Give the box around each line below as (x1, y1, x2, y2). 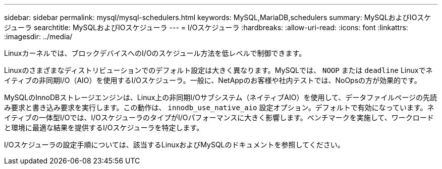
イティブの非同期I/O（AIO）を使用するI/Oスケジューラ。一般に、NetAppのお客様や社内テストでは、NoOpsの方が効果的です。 (4, 76, 421, 84)
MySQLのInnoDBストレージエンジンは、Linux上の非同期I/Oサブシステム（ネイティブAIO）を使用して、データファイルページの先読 (4, 93, 437, 102)
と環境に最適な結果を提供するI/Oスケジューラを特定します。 (4, 123, 204, 132)
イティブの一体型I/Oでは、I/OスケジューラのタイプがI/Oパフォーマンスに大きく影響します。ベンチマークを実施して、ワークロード (4, 113, 434, 122)
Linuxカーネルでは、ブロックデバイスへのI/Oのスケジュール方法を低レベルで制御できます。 (4, 49, 306, 57)
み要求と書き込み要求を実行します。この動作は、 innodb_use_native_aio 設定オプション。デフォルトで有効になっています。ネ (4, 103, 434, 112)
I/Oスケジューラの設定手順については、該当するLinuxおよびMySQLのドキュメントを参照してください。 (4, 140, 345, 149)
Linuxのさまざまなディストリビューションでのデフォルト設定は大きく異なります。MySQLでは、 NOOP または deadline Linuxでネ (4, 66, 433, 74)
